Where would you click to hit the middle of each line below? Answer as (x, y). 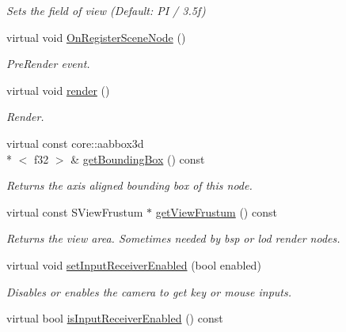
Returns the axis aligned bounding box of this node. (129, 185)
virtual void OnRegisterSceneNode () (96, 37)
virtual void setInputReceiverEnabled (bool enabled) (134, 264)
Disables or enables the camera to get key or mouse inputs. (149, 291)
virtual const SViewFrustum (75, 211)
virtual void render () (58, 90)
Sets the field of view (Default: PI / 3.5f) (106, 10)
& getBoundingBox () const (138, 158)
